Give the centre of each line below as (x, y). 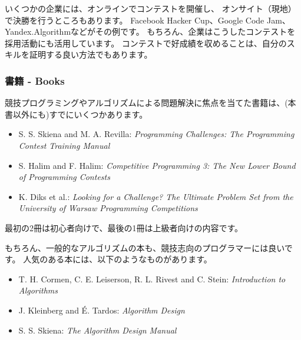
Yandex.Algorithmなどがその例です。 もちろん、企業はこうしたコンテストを (150, 31)
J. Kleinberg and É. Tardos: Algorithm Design (102, 310)
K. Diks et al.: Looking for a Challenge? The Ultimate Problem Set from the (156, 196)
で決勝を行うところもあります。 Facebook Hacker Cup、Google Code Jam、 (148, 20)
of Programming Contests (64, 177)
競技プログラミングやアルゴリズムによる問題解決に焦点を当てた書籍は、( (146, 103)
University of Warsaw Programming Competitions (108, 208)
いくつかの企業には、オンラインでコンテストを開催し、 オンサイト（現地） (150, 8)
